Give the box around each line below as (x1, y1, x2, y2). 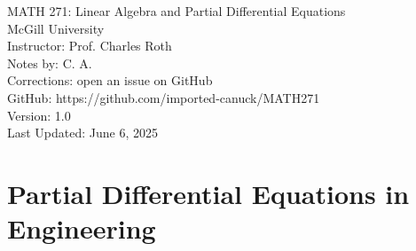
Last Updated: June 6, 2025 (7, 123, 159, 142)
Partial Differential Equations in (7, 175, 410, 211)
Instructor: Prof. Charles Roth (7, 36, 172, 55)
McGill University (7, 19, 105, 37)
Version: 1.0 (7, 106, 71, 124)
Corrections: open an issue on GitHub (7, 71, 213, 90)
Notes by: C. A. (7, 53, 92, 72)
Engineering (7, 210, 156, 247)
